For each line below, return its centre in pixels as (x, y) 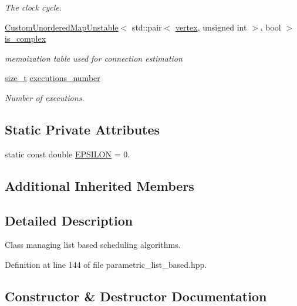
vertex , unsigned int (211, 27)
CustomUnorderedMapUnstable (62, 27)
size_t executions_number (53, 78)
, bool (271, 27)
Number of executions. (45, 97)
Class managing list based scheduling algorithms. (93, 245)
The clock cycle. (33, 7)
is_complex (26, 38)
